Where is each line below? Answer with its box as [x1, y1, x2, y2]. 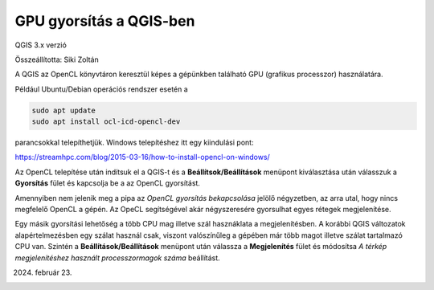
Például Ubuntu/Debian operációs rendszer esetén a [14, 84, 188, 94]
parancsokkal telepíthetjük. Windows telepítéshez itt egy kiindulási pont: [14, 137, 254, 148]
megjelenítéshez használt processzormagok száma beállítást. [14, 253, 220, 263]
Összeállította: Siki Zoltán [14, 55, 100, 64]
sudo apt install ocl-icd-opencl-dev [31, 117, 181, 126]
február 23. [35, 268, 72, 277]
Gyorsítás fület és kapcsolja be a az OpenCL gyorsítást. [14, 178, 201, 188]
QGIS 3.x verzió [14, 40, 68, 50]
